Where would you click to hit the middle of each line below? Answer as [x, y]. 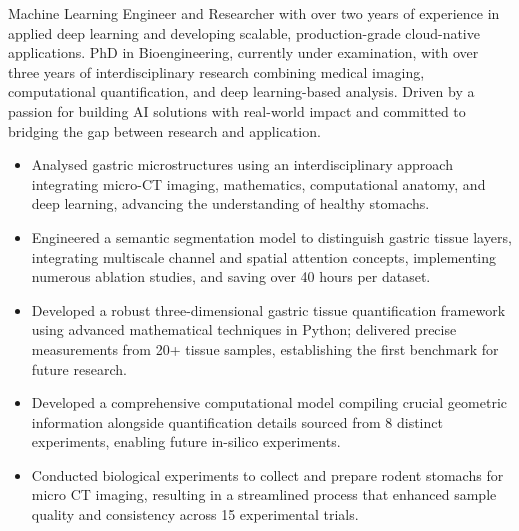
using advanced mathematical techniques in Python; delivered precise [244, 329]
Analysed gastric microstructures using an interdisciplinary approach [242, 164]
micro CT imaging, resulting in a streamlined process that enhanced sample [264, 494]
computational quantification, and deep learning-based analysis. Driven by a [241, 91]
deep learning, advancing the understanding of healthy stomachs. [230, 203]
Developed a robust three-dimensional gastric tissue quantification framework [268, 309]
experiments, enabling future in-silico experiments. [186, 441]
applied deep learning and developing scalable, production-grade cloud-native [244, 32]
